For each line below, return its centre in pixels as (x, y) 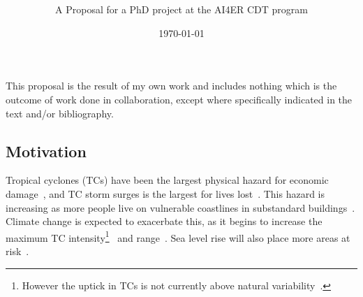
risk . (17, 251)
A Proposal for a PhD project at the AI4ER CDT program (181, 9)
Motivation (46, 151)
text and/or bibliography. (60, 113)
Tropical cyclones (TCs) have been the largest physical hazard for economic (167, 180)
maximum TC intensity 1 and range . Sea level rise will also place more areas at (178, 236)
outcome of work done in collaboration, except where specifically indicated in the (179, 99)
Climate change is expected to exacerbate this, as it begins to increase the (164, 221)
